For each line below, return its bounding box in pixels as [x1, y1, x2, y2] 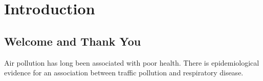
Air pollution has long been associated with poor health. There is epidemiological [4, 57, 259, 68]
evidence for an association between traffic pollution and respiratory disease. [4, 67, 244, 78]
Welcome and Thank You [4, 33, 141, 49]
